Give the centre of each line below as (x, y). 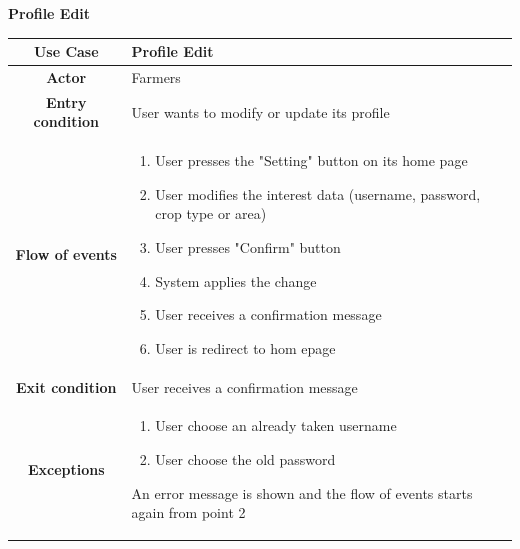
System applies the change (236, 280)
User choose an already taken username (276, 425)
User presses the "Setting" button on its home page (311, 160)
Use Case (66, 51)
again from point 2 (188, 512)
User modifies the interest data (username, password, (318, 193)
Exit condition (66, 386)
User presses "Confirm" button (248, 247)
